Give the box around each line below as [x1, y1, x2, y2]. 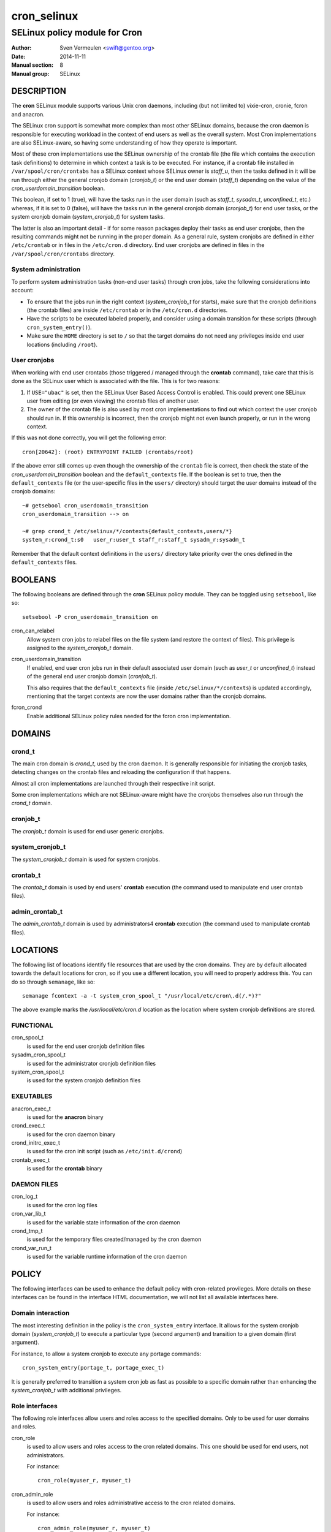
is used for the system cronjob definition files [26, 1077, 141, 1084]
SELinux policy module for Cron [11, 27, 143, 38]
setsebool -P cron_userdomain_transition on [22, 613, 159, 620]
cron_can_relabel [11, 627, 55, 634]
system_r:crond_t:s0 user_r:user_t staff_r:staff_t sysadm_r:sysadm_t [22, 536, 245, 544]
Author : [11, 44, 32, 51]
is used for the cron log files [26, 1201, 97, 1208]
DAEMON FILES [11, 1180, 58, 1189]
